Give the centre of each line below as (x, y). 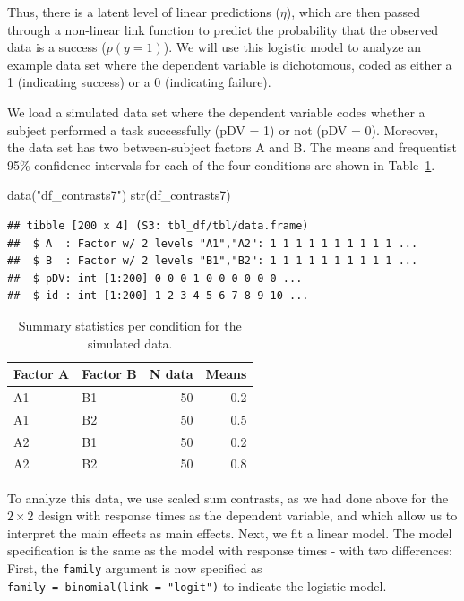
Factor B (109, 374)
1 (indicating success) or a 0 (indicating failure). (139, 82)
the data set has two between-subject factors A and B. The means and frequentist (232, 147)
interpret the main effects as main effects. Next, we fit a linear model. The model (230, 532)
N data (171, 374)
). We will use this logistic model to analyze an (292, 47)
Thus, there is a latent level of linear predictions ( (144, 12)
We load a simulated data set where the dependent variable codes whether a (216, 112)
